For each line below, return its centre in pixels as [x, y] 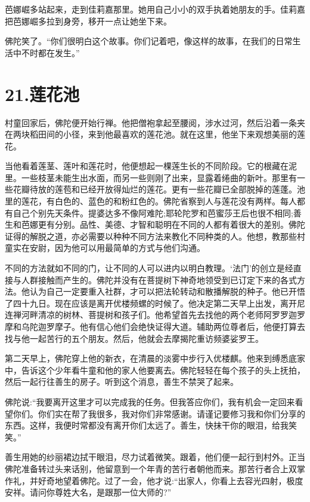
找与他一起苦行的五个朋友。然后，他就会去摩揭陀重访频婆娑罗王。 [134, 338]
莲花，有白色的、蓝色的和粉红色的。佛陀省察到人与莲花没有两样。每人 [159, 201]
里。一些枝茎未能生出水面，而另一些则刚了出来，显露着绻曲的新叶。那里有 [151, 177]
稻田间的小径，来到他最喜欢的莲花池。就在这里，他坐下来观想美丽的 [163, 134]
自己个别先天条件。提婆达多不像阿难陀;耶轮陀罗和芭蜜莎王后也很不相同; [153, 212]
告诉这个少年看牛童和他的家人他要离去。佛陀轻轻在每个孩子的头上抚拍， [163, 370]
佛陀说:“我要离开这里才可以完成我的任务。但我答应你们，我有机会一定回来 [150, 401]
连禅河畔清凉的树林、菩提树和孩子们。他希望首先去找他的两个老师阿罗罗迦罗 [155, 315]
